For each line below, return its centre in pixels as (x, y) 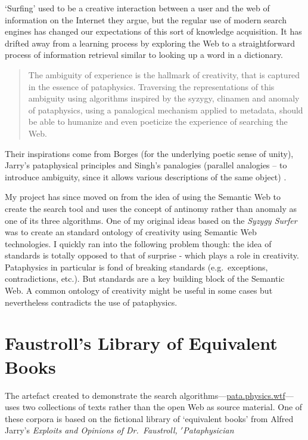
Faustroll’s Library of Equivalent (141, 343)
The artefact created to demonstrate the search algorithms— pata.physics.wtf (145, 395)
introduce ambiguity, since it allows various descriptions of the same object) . (146, 176)
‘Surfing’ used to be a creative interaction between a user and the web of (137, 8)
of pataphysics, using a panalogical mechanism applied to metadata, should (166, 110)
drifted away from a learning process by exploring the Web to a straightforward (150, 43)
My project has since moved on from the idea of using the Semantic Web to (143, 197)
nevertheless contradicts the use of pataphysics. (91, 302)
